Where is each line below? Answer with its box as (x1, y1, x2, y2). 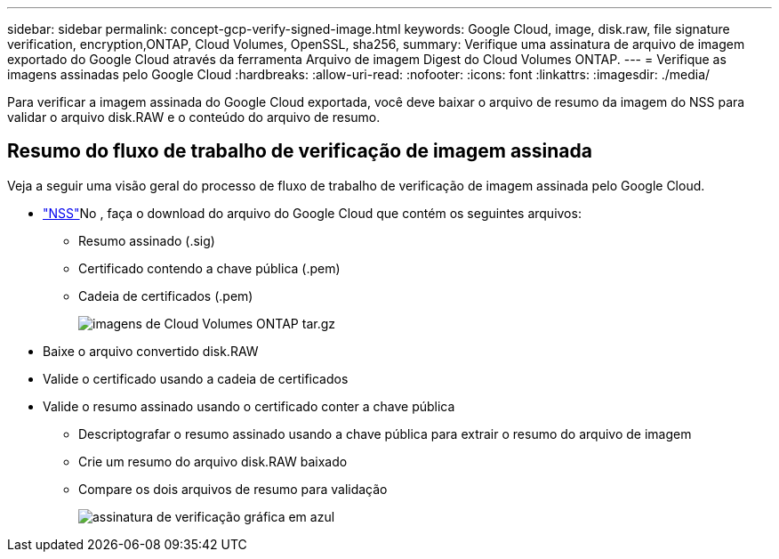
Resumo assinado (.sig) (78, 232, 215, 248)
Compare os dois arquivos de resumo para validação (78, 481, 388, 497)
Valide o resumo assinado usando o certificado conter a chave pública (43, 398, 455, 414)
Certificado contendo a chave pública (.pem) (78, 260, 341, 276)
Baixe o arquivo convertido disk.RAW (43, 343, 259, 359)
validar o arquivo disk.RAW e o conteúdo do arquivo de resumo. (7, 109, 381, 125)
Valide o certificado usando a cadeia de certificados (43, 370, 349, 386)
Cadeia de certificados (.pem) (78, 288, 253, 304)
